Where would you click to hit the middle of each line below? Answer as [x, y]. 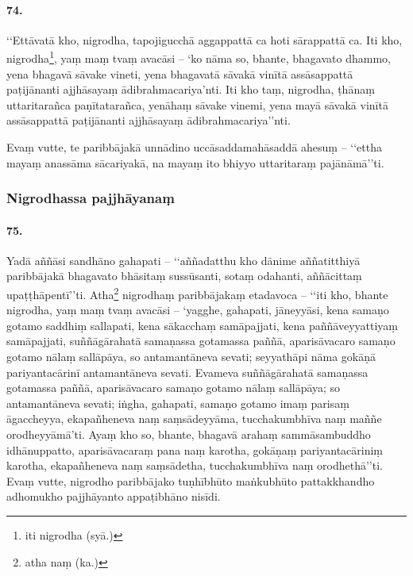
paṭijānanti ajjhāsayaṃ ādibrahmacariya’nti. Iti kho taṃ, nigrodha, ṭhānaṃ [191, 89]
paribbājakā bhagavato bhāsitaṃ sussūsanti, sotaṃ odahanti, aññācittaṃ [184, 276]
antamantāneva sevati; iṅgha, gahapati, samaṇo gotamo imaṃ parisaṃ [178, 403]
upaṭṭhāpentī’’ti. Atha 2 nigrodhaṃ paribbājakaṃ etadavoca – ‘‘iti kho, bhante [197, 293]
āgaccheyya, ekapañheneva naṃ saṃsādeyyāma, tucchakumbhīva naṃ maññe [194, 419]
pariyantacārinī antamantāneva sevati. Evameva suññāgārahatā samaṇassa [187, 372]
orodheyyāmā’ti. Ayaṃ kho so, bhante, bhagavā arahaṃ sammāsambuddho [189, 434]
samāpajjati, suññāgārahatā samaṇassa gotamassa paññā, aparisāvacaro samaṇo [201, 341]
